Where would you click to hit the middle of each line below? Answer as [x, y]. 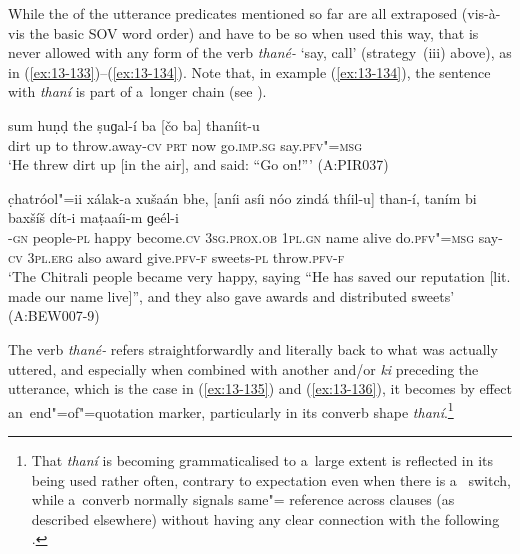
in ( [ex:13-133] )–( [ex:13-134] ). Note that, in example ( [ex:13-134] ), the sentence [249, 71]
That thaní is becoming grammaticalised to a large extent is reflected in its [262, 459]
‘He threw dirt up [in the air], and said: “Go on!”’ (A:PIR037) [198, 164]
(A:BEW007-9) [54, 315]
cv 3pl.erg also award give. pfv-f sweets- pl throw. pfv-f [176, 256]
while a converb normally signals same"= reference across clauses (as [243, 499]
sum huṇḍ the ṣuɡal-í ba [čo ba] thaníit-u [134, 124]
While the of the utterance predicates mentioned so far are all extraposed [233, 13]
